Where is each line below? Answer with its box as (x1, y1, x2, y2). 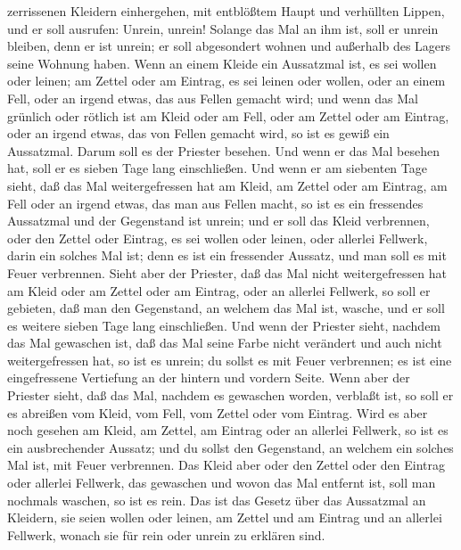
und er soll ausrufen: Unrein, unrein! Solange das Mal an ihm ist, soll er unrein (7, 19, 439, 37)
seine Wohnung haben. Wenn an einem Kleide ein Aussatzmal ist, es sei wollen (7, 53, 437, 72)
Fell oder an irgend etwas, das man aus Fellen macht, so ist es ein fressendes (7, 193, 424, 212)
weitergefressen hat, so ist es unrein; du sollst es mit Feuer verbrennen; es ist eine (7, 350, 452, 369)
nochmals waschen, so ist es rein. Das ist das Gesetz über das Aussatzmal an (7, 490, 426, 509)
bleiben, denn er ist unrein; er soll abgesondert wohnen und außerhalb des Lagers (7, 37, 451, 55)
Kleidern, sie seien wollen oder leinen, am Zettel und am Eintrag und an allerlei (7, 508, 442, 527)
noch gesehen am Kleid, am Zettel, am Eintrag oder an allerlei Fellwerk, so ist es (7, 421, 449, 439)
